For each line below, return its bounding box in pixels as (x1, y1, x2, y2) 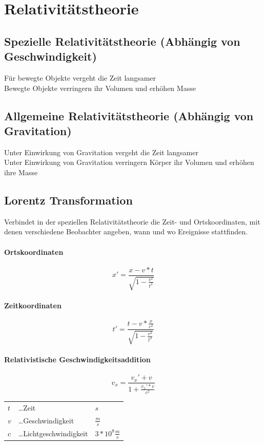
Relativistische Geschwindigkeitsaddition (4, 354, 151, 365)
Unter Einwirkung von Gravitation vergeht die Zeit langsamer (4, 146, 198, 157)
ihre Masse (4, 166, 38, 177)
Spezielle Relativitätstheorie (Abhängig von (4, 33, 240, 49)
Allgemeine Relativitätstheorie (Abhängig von (4, 107, 254, 123)
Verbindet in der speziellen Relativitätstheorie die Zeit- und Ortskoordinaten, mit (4, 216, 260, 227)
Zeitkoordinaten (4, 300, 62, 310)
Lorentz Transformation (4, 192, 133, 208)
